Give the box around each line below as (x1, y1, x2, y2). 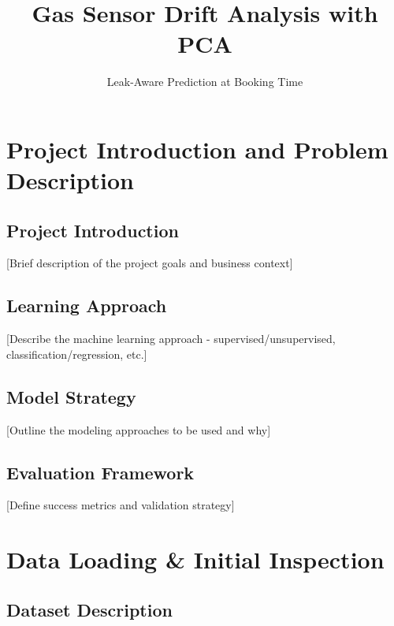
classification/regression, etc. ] (6, 345, 147, 362)
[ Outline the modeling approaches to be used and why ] (6, 421, 271, 438)
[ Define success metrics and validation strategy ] (6, 497, 235, 513)
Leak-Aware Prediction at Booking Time (106, 73, 303, 90)
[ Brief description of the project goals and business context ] (6, 255, 293, 271)
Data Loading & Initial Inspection (6, 543, 385, 576)
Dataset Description (6, 597, 173, 621)
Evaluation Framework (6, 460, 195, 484)
